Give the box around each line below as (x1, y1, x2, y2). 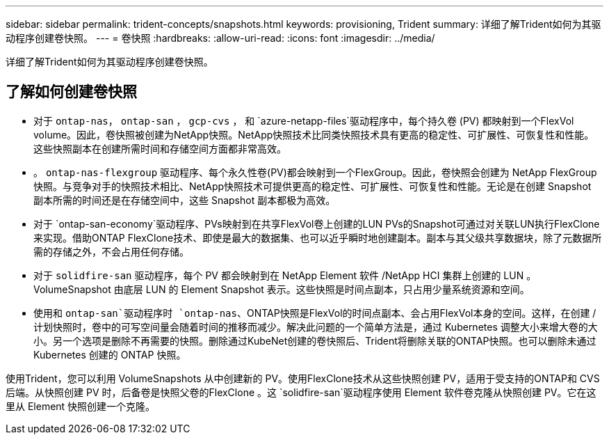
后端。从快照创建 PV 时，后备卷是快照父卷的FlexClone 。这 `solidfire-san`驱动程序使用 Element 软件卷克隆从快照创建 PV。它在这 (6, 386, 596, 398)
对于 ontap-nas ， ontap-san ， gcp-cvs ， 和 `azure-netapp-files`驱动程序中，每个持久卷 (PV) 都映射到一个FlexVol (33, 114, 574, 127)
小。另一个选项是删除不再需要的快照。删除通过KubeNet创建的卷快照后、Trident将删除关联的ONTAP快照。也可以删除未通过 (33, 334, 596, 347)
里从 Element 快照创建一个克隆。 (6, 400, 156, 412)
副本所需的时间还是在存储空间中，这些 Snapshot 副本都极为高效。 (33, 194, 336, 206)
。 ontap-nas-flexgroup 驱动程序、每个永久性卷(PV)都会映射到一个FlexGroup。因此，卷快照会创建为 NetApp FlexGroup (33, 166, 597, 178)
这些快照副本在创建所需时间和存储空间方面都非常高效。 (33, 142, 286, 155)
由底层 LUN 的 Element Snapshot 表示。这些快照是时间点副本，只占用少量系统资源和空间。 (113, 283, 530, 295)
